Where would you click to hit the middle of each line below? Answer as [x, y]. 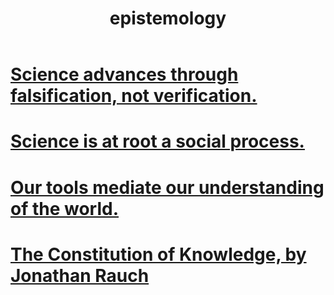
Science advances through [124, 74]
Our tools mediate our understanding [167, 187]
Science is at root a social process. [157, 141]
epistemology [168, 18]
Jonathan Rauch [80, 275]
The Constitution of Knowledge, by [158, 254]
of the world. [65, 208]
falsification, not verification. [134, 96]
